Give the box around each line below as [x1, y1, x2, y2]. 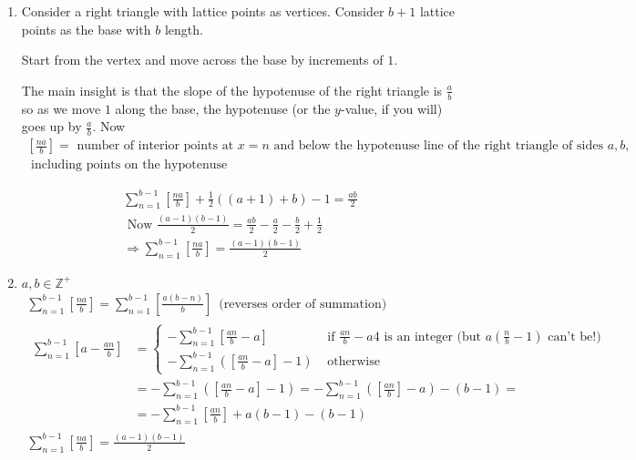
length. [164, 19, 203, 38]
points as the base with [21, 19, 151, 38]
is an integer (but [384, 330, 482, 343]
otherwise [327, 354, 380, 368]
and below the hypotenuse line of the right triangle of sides [273, 139, 603, 153]
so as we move [21, 98, 101, 118]
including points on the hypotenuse [31, 158, 228, 172]
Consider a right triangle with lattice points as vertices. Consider [21, 2, 385, 20]
